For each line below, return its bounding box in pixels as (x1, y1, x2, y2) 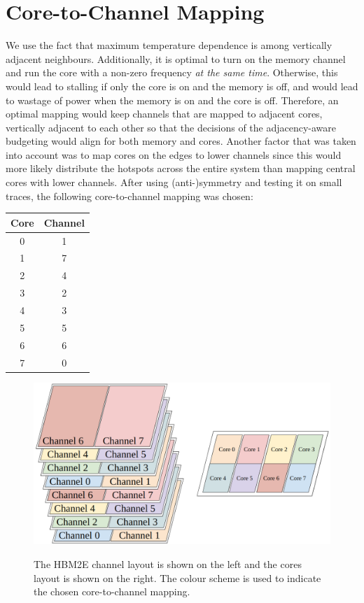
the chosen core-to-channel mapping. (34, 584, 190, 599)
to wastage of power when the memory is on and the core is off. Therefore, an (6, 92, 339, 107)
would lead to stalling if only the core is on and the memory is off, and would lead (6, 78, 358, 93)
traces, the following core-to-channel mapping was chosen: (6, 188, 253, 203)
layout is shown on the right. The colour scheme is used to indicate (34, 570, 321, 585)
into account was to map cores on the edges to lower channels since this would (6, 147, 342, 162)
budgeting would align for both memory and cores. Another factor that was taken (6, 134, 356, 148)
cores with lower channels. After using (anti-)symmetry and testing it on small (6, 175, 342, 190)
